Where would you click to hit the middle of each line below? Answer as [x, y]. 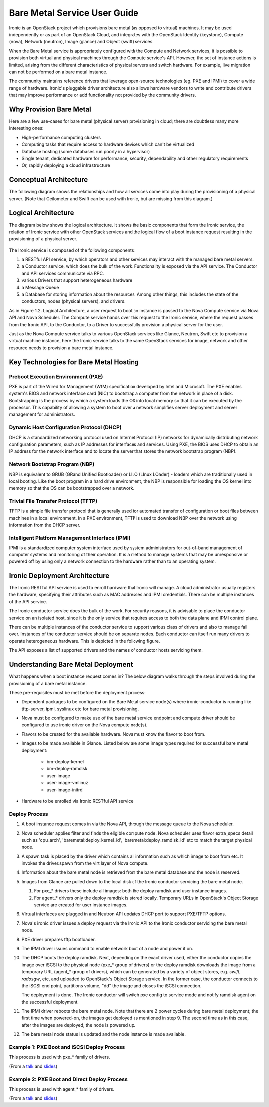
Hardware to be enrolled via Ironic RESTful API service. [78, 801]
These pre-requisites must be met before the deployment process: [78, 692]
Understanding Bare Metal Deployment [71, 665]
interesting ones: [26, 128]
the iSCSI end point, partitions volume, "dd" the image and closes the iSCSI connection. [112, 985]
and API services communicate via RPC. [63, 273]
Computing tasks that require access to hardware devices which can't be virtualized [108, 144]
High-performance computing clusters [61, 137]
